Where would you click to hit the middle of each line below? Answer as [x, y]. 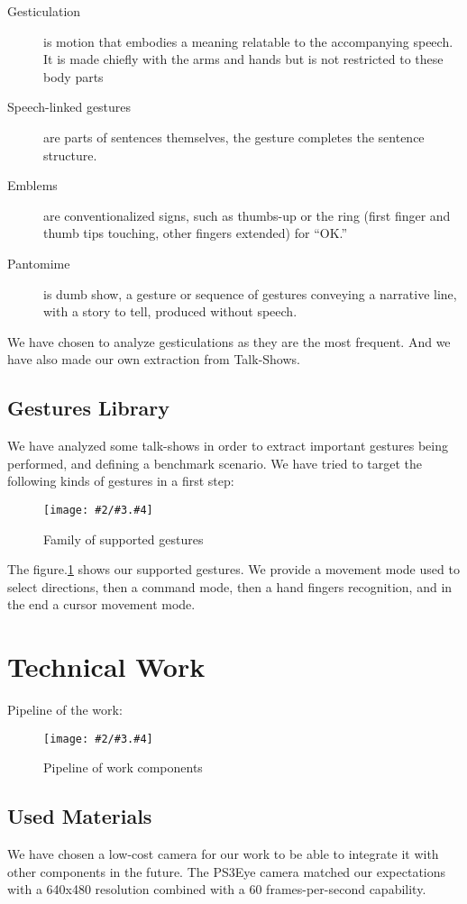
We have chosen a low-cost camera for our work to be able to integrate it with [223, 854]
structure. [70, 155]
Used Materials [80, 816]
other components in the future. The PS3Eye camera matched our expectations [227, 871]
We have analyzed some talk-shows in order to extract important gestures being [228, 446]
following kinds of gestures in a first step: [121, 481]
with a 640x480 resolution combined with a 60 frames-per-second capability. [217, 889]
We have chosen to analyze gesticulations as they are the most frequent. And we [229, 341]
